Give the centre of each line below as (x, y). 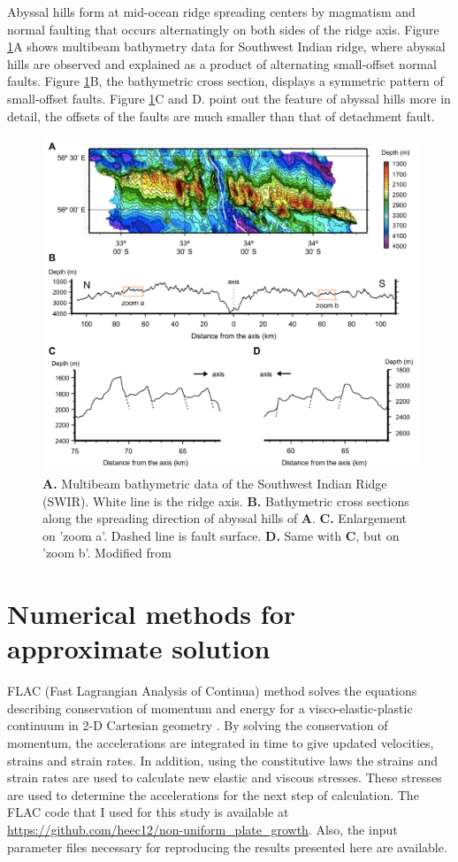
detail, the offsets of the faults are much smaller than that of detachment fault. (221, 115)
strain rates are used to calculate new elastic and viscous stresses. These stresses (225, 777)
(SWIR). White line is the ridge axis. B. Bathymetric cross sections (226, 500)
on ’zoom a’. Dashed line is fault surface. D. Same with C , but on (221, 535)
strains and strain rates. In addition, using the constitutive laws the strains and (222, 760)
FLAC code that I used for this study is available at (148, 812)
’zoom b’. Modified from (107, 553)
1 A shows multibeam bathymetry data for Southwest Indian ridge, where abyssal (226, 46)
